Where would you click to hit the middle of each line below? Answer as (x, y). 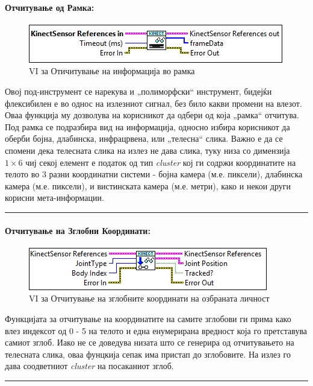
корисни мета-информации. (54, 198)
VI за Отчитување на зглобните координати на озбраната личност (149, 298)
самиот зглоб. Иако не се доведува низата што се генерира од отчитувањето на (150, 342)
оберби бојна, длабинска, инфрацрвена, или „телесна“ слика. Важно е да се (144, 138)
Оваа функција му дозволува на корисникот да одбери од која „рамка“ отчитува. (152, 115)
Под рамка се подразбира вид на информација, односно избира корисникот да (147, 126)
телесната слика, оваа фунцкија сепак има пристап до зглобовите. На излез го (148, 354)
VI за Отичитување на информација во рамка (112, 71)
